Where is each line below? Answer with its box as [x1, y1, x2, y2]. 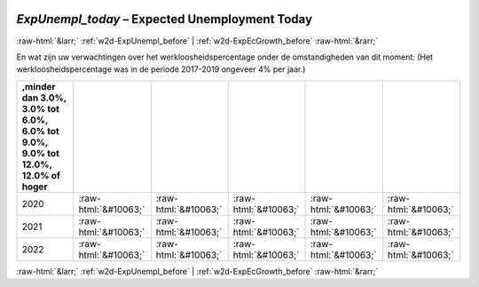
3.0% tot [21, 102, 59, 115]
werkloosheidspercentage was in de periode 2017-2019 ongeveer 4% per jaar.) [16, 64, 306, 75]
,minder [21, 80, 57, 92]
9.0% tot [21, 147, 59, 159]
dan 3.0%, [21, 92, 67, 104]
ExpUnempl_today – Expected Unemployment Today [16, 12, 313, 27]
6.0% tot [21, 124, 59, 137]
